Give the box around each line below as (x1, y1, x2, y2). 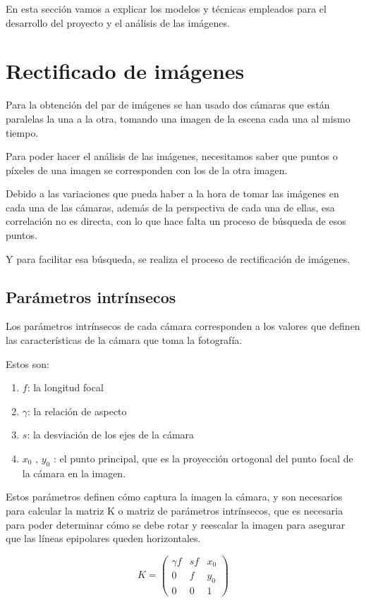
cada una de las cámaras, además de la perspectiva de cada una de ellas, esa (6, 199, 335, 214)
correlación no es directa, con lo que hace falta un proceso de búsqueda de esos (6, 214, 346, 228)
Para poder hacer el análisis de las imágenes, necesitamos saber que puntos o (6, 149, 338, 164)
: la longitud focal (27, 380, 104, 395)
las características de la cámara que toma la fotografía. (6, 333, 243, 348)
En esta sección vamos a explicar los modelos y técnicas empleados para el (6, 1, 327, 16)
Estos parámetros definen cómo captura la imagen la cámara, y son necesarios (6, 489, 343, 504)
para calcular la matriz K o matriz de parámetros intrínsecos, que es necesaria (6, 503, 343, 517)
